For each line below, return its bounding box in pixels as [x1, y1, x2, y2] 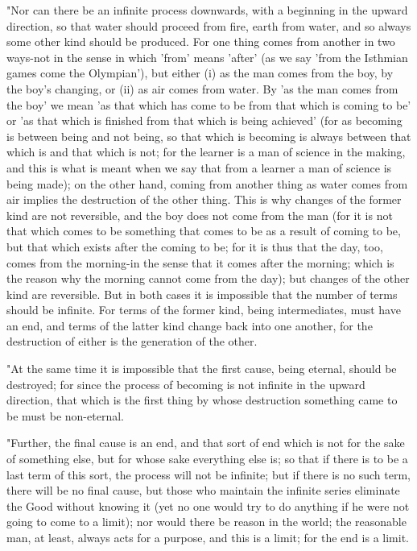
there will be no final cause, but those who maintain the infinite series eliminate [6, 482, 400, 499]
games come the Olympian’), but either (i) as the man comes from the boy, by [6, 64, 394, 81]
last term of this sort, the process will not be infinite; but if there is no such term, [6, 466, 411, 483]
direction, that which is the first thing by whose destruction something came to [6, 391, 398, 408]
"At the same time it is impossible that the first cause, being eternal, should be [6, 360, 397, 377]
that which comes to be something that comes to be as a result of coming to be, [6, 222, 401, 239]
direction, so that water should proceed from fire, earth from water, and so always [6, 17, 411, 34]
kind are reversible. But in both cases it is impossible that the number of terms [6, 285, 398, 302]
